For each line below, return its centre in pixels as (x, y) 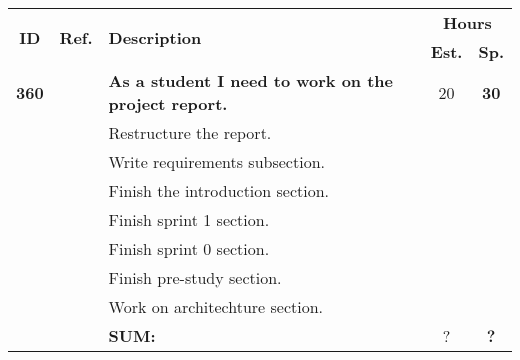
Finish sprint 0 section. (189, 248)
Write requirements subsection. (216, 161)
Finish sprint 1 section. (189, 219)
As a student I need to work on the (251, 80)
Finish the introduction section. (219, 190)
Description (155, 37)
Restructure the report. (190, 132)
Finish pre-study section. (195, 277)
